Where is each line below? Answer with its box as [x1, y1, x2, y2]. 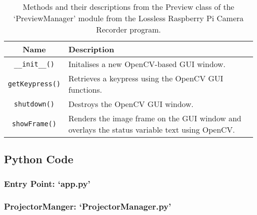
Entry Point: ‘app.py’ [4, 177, 90, 189]
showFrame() [12, 120, 57, 128]
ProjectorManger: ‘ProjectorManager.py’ [4, 200, 171, 212]
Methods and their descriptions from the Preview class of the [23, 1, 234, 12]
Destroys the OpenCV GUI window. [68, 98, 194, 109]
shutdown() [14, 100, 55, 108]
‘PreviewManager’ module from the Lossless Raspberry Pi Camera [13, 12, 244, 24]
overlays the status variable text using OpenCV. [68, 124, 235, 135]
